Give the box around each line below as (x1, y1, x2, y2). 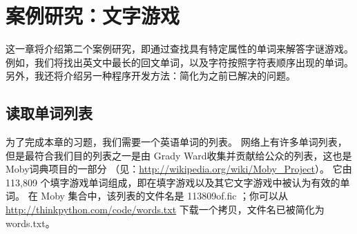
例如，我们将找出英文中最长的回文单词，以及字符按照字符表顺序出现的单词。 (6, 55, 354, 69)
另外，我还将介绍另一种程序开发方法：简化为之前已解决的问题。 (6, 68, 296, 83)
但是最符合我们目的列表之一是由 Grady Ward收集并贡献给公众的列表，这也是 (6, 148, 352, 162)
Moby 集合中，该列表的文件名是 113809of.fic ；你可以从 (41, 188, 289, 203)
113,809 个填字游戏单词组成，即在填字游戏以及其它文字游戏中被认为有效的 (6, 175, 340, 189)
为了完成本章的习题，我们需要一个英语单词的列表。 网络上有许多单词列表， (6, 135, 347, 149)
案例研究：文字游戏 (6, 1, 180, 30)
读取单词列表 (6, 102, 93, 124)
